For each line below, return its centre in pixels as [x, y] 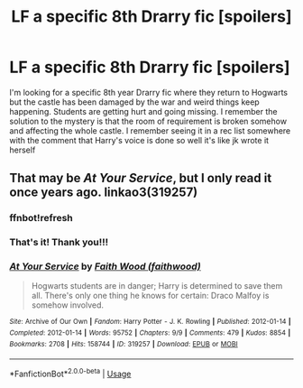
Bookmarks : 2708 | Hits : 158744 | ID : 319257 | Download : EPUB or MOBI [124, 344]
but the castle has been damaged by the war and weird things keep [134, 102]
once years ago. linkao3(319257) [104, 193]
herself [23, 150]
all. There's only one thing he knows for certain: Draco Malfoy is [150, 296]
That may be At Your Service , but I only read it [141, 178]
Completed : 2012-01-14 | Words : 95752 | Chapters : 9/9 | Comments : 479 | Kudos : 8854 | [150, 333]
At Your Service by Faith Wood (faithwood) [105, 266]
